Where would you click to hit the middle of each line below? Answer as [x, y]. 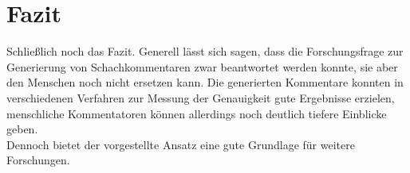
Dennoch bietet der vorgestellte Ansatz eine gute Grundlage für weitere [181, 144]
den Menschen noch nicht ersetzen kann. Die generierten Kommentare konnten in [205, 82]
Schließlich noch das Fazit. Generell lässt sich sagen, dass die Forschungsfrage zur [205, 51]
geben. [22, 129]
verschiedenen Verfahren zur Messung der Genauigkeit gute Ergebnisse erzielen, [201, 97]
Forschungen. [38, 160]
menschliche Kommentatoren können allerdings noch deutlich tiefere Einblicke [197, 113]
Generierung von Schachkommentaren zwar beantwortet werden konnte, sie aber [202, 66]
